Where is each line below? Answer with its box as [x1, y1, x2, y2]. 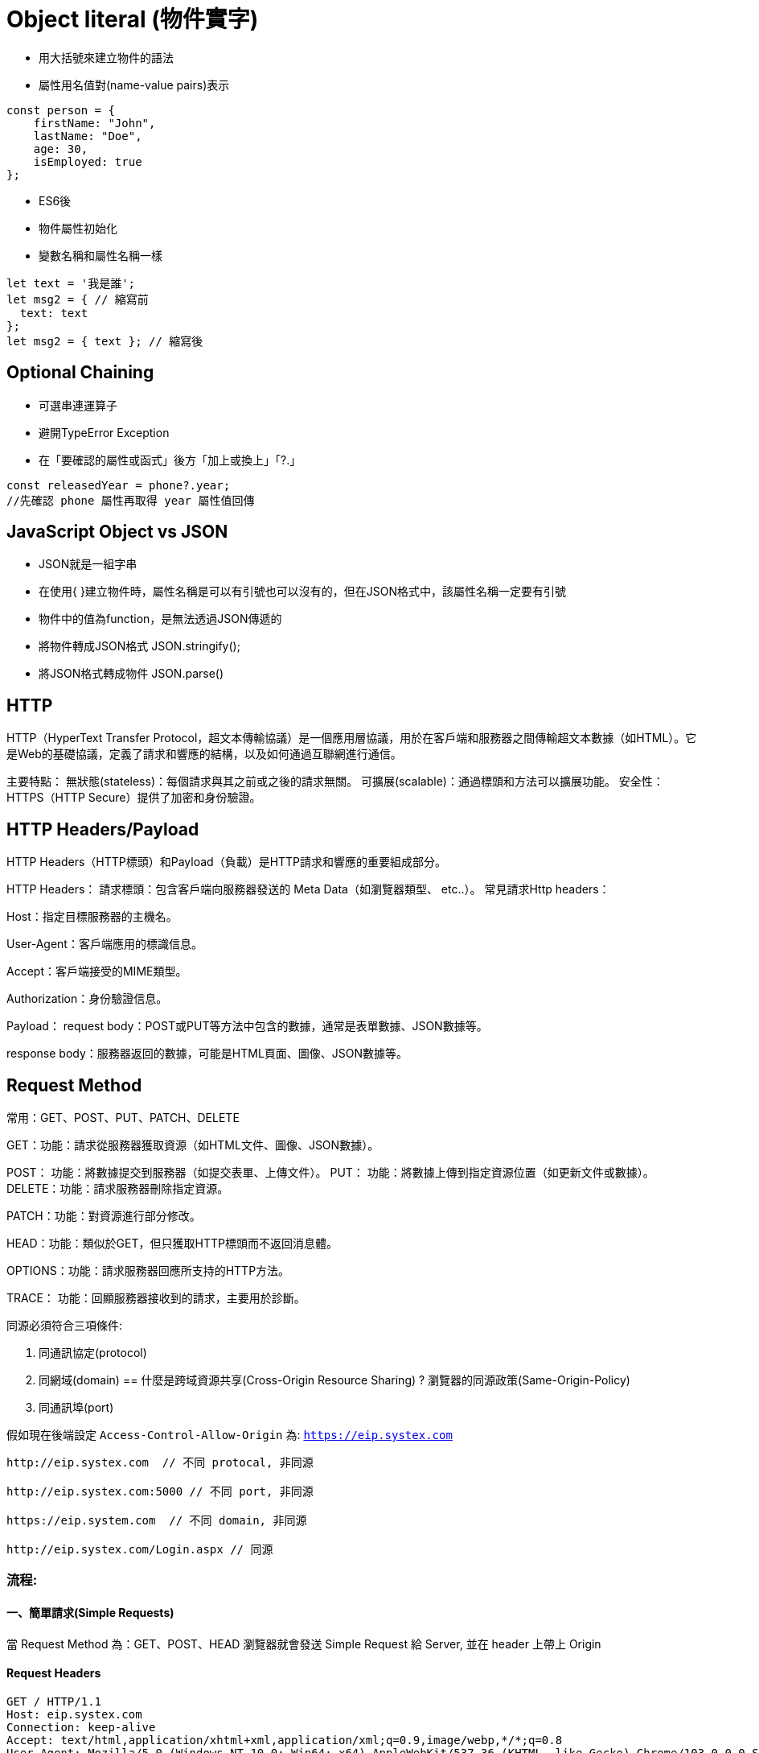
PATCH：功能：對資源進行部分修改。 [6, 1208, 201, 1223]
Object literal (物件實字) [6, 6, 259, 33]
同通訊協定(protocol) [39, 1345, 147, 1359]
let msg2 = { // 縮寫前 [6, 292, 149, 306]
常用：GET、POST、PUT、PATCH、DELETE [6, 1110, 240, 1124]
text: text [19, 306, 88, 320]
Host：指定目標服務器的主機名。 [6, 909, 178, 924]
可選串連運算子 [39, 398, 117, 412]
